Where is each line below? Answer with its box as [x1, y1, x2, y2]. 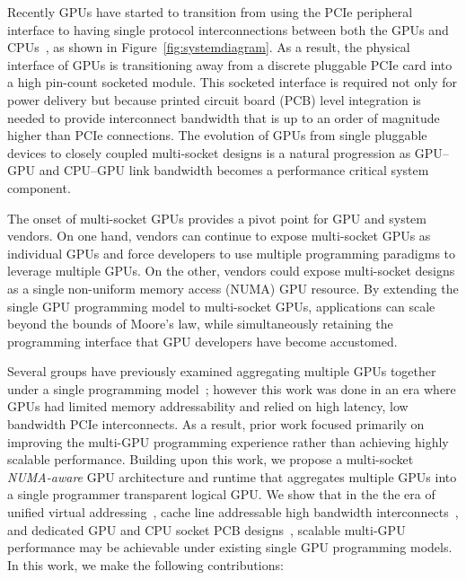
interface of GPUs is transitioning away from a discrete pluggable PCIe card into [7, 55, 453, 74]
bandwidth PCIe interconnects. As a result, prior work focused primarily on [7, 415, 425, 434]
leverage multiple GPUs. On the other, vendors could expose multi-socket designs [7, 261, 455, 280]
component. [7, 178, 71, 197]
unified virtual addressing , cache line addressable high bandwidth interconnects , [7, 503, 459, 522]
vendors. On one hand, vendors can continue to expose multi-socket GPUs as [7, 226, 431, 245]
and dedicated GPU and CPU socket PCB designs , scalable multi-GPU [7, 520, 406, 539]
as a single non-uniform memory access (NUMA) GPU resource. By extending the [7, 278, 459, 297]
